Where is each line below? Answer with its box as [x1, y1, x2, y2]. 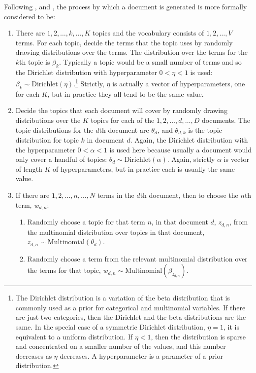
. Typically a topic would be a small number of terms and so [59, 56, 242, 67]
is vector [224, 154, 250, 164]
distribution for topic [15, 135, 79, 145]
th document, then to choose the [140, 190, 238, 200]
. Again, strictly [167, 154, 215, 164]
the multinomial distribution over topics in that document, [27, 226, 205, 237]
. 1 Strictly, [73, 77, 104, 89]
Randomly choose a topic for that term [27, 217, 145, 227]
